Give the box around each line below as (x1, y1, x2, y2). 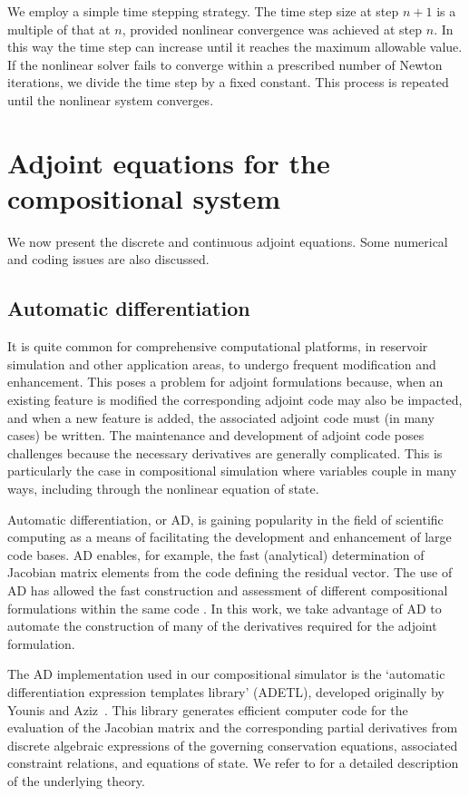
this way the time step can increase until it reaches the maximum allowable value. (7, 37, 463, 56)
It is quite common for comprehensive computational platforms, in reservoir (7, 337, 428, 356)
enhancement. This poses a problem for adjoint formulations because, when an (7, 372, 444, 391)
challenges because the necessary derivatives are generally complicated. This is (7, 443, 443, 462)
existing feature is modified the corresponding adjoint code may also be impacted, (7, 390, 463, 409)
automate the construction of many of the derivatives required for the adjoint (7, 616, 437, 635)
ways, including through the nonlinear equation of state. (7, 479, 319, 498)
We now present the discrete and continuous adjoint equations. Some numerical (7, 231, 448, 251)
